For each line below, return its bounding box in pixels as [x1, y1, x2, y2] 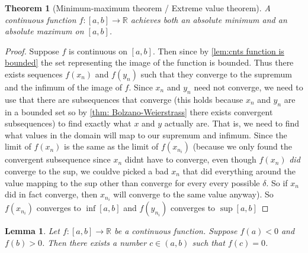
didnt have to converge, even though [124, 153, 256, 166]
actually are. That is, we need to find [164, 117, 300, 129]
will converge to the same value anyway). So [113, 188, 274, 200]
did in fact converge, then [5, 188, 98, 200]
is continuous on [69, 44, 127, 57]
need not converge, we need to [194, 80, 303, 93]
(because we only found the [192, 140, 292, 153]
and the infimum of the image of [5, 80, 122, 93]
